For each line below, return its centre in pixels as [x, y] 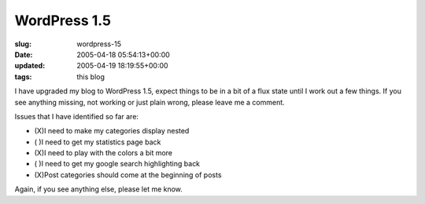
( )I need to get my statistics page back [98, 142]
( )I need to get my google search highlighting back [117, 164]
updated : [30, 66]
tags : [23, 76]
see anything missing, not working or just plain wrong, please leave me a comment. [150, 102]
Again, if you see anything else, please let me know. [98, 189]
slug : [23, 44]
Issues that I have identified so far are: [77, 116]
